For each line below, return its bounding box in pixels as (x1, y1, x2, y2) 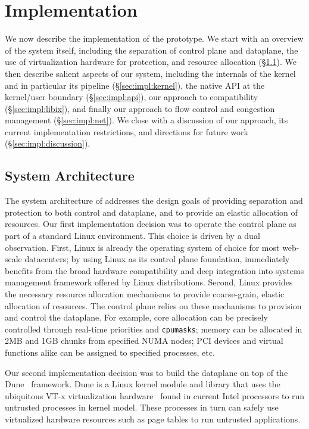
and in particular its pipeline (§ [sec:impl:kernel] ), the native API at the (5, 79, 265, 91)
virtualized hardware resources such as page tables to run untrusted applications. (5, 413, 301, 425)
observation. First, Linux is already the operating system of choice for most (5, 241, 280, 253)
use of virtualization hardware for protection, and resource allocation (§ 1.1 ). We (5, 55, 296, 68)
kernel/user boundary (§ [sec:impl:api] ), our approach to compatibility (5, 91, 258, 103)
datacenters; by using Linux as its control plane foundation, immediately (24, 253, 290, 265)
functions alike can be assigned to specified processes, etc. (5, 346, 215, 359)
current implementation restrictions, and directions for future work (5, 125, 248, 138)
